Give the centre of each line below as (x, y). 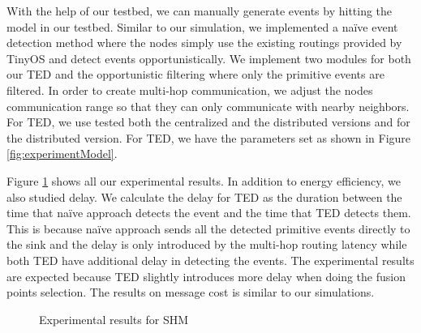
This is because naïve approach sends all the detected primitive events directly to (208, 228)
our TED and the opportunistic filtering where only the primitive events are (195, 74)
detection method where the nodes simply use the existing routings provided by (204, 43)
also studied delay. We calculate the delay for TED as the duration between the (204, 196)
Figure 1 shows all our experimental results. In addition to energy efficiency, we (204, 180)
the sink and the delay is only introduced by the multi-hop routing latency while (207, 244)
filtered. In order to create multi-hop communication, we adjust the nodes (190, 90)
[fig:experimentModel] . (62, 154)
